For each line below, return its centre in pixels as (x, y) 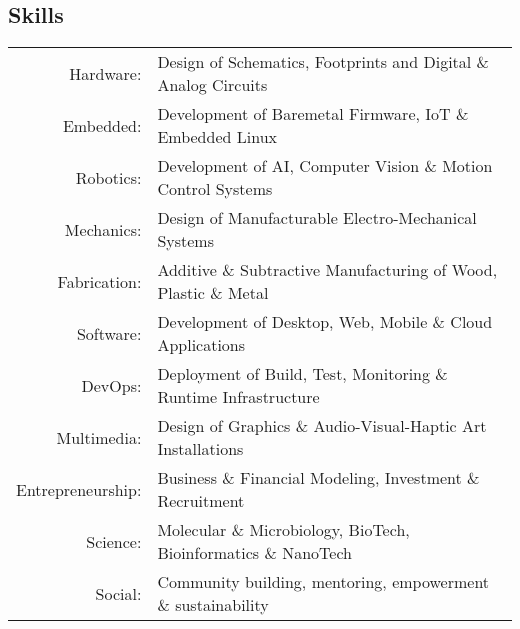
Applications (201, 345)
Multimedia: (99, 437)
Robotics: (108, 177)
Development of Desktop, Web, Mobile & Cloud (325, 322)
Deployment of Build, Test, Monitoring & (302, 374)
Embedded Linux (217, 137)
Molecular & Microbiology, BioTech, (283, 530)
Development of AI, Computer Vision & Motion (325, 166)
